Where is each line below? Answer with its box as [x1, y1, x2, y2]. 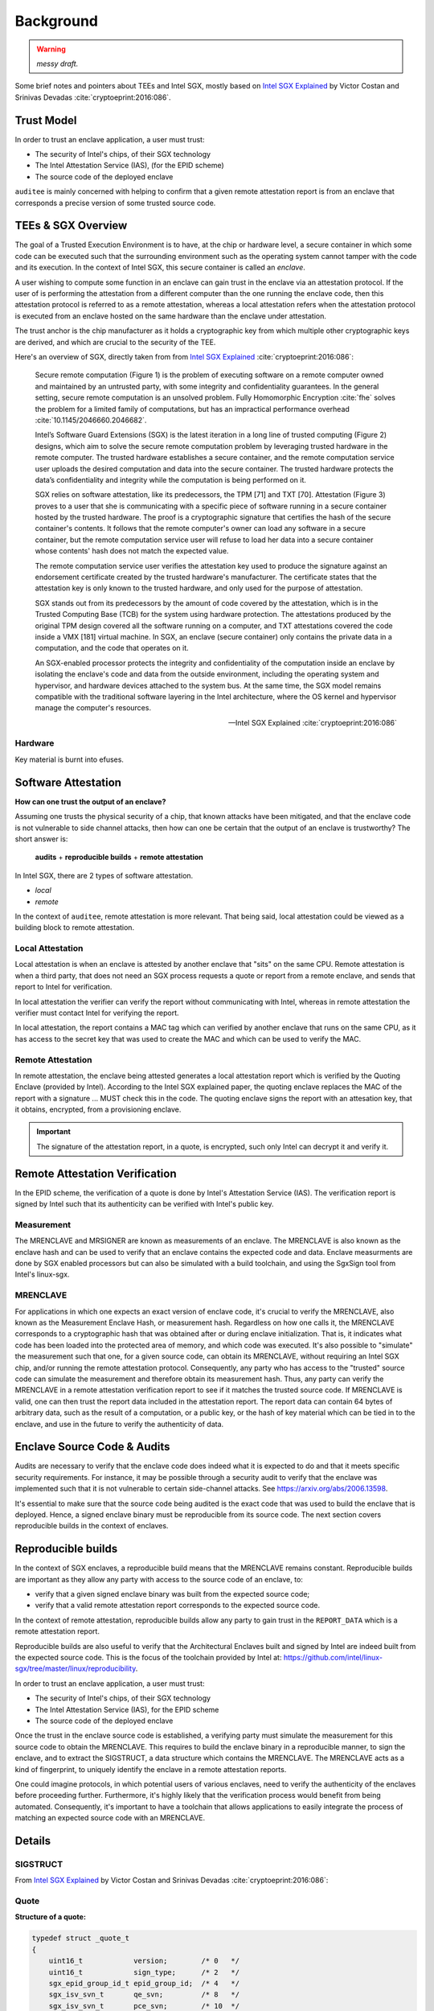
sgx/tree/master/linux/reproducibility [14, 1663, 136, 1673]
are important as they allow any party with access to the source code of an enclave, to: [14, 1574, 303, 1584]
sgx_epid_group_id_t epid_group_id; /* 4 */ [48, 1979, 240, 1988]
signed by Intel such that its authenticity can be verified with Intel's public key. [14, 1199, 274, 1209]
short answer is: [14, 833, 68, 844]
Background [14, 12, 98, 30]
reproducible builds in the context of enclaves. [14, 1521, 169, 1531]
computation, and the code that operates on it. [35, 644, 189, 653]
